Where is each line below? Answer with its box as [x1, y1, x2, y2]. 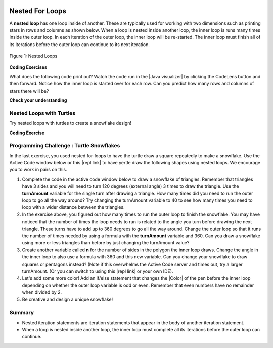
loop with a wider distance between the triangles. [22, 204, 125, 210]
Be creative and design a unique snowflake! [22, 296, 113, 302]
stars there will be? [9, 88, 49, 94]
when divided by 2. [22, 289, 62, 295]
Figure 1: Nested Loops [9, 53, 58, 59]
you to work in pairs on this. [9, 167, 68, 173]
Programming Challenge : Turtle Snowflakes [9, 142, 120, 149]
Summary [9, 309, 34, 316]
